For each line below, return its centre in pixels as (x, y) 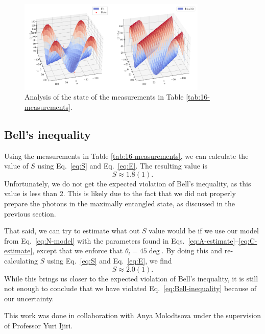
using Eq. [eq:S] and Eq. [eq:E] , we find (110, 260)
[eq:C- (248, 240)
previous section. (30, 213)
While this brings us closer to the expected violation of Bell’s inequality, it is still (131, 278)
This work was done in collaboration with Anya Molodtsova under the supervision (133, 315)
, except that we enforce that (78, 250)
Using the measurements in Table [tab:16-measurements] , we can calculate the (126, 156)
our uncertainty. (29, 298)
